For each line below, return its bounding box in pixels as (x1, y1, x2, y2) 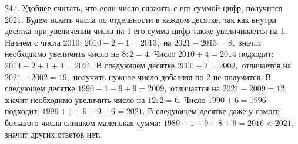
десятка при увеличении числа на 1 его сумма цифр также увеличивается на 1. (5, 25, 287, 37)
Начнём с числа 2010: (5, 36, 82, 48)
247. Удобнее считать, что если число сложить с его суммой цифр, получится (5, 2, 283, 13)
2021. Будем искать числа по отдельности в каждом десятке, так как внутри (5, 13, 277, 25)
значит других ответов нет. (5, 128, 101, 140)
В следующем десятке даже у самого (148, 105, 280, 117)
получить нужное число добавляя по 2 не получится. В (73, 70, 271, 83)
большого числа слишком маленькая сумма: (5, 116, 161, 128)
